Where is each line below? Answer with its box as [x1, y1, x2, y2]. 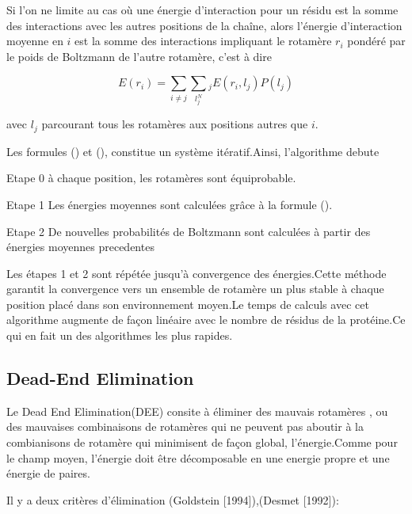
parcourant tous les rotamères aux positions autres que [41, 116, 308, 132]
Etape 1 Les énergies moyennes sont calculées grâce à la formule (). [6, 196, 333, 212]
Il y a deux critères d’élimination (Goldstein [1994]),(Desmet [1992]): [6, 491, 339, 508]
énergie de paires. [6, 465, 90, 482]
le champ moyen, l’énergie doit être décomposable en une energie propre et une [6, 449, 390, 466]
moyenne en [6, 32, 63, 49]
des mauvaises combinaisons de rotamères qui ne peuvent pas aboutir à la [6, 418, 364, 435]
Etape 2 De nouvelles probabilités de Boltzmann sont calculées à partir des [6, 223, 371, 239]
